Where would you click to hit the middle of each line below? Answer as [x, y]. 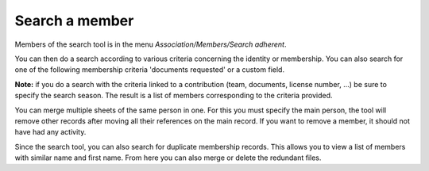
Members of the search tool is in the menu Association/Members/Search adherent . [151, 44]
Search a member [74, 21]
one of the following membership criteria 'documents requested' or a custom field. [150, 70]
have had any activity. [50, 132]
